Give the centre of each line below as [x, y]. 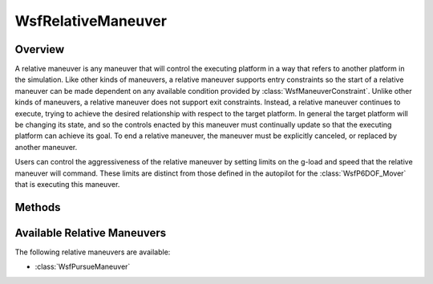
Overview [40, 49]
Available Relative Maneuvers [91, 233]
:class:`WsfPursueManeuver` [83, 267]
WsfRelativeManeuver [91, 21]
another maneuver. [46, 147]
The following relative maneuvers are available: [93, 252]
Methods [38, 207]
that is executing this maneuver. [67, 184]
